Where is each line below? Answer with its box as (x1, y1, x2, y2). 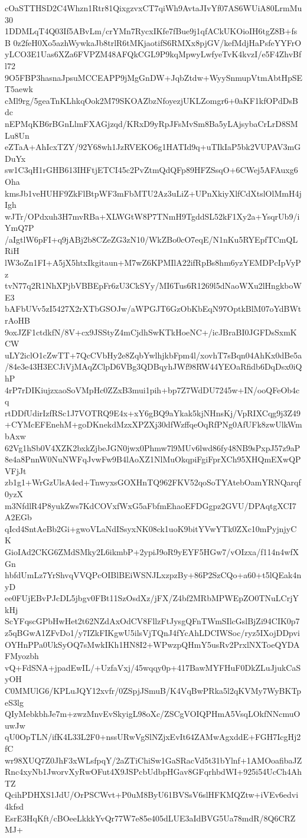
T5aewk (5, 83, 33, 95)
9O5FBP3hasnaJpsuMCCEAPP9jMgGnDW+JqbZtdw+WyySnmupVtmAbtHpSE (5, 71, 302, 83)
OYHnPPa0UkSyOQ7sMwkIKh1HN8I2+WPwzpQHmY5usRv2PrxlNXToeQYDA (5, 638, 300, 650)
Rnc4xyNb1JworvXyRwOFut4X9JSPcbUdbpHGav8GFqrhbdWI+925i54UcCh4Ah (5, 765, 302, 778)
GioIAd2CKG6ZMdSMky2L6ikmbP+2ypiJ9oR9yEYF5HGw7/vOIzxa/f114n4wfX (5, 545, 299, 557)
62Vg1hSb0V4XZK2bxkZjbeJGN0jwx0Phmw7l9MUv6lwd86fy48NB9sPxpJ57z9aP (5, 441, 301, 454)
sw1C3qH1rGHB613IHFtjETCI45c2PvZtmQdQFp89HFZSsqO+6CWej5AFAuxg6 (5, 164, 298, 176)
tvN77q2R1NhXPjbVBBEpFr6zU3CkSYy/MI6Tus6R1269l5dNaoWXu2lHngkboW (5, 279, 302, 292)
